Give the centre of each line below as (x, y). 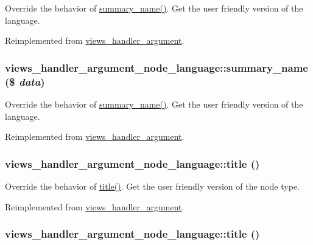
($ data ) (25, 81)
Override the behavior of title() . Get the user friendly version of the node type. (152, 186)
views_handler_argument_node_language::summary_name (156, 67)
